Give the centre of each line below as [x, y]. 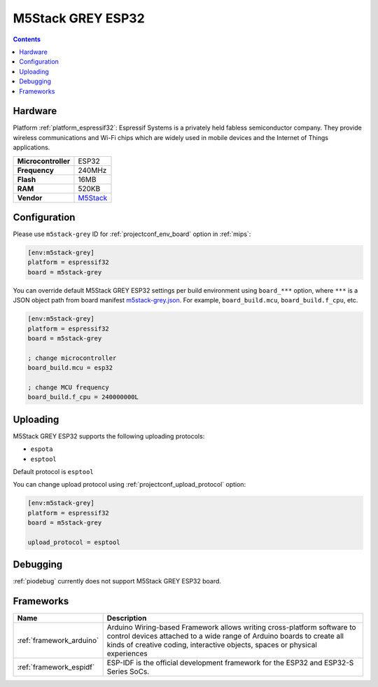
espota [42, 449]
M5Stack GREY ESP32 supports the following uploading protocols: [109, 436]
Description [127, 618]
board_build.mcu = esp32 [70, 368]
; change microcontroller [72, 358]
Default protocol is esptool [53, 472]
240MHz [92, 170]
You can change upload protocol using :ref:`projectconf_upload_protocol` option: [129, 485]
